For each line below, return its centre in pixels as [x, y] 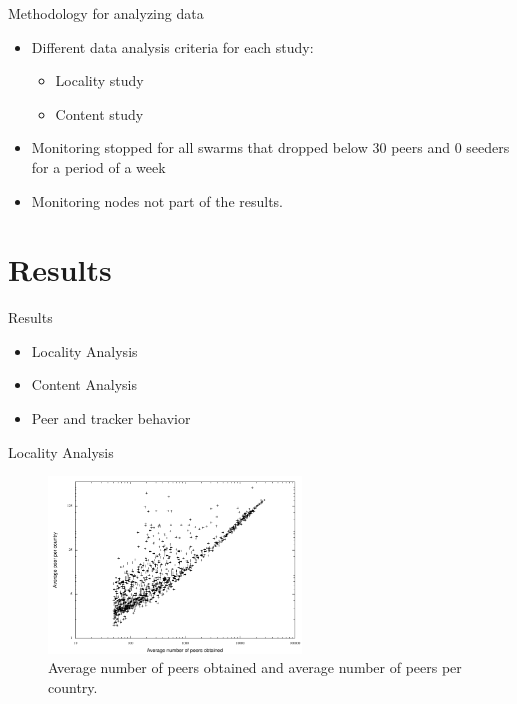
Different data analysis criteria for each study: [172, 46]
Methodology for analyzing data [106, 13]
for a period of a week [98, 166]
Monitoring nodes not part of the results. [157, 200]
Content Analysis [84, 384]
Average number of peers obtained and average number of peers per [255, 667]
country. [73, 687]
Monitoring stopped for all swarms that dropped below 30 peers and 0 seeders [270, 147]
